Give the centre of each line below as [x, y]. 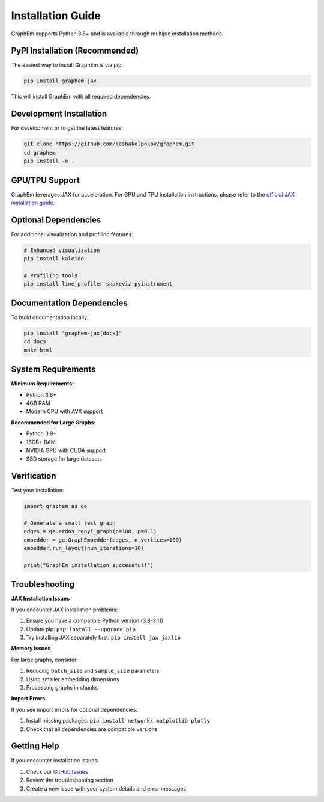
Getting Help [35, 746]
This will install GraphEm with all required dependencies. [81, 97]
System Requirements [53, 369]
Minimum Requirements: [43, 384]
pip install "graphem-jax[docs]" [73, 333]
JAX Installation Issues [40, 599]
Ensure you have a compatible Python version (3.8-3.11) [95, 621]
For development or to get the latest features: [67, 128]
